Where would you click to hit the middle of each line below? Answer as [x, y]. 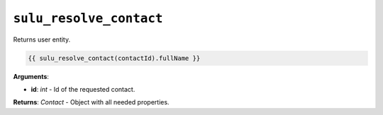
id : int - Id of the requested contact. [83, 89]
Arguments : [31, 76]
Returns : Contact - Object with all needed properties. [91, 102]
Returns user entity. [42, 40]
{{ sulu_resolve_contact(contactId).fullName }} [114, 58]
